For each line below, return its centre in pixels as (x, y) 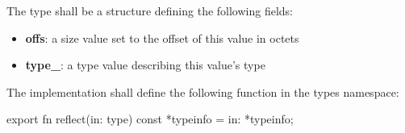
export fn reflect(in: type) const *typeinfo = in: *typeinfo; (150, 119)
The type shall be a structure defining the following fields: (150, 10)
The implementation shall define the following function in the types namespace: (203, 91)
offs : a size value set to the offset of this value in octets (162, 37)
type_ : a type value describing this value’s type (145, 65)
